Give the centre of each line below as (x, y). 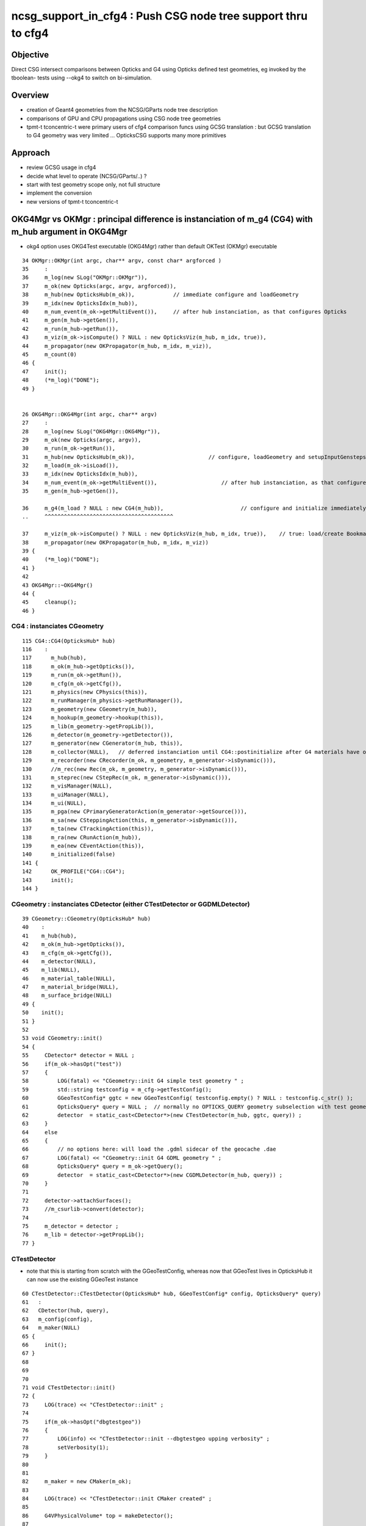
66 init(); (45, 1345)
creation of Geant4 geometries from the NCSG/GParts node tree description (122, 110)
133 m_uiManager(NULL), (66, 794)
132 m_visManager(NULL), (67, 786)
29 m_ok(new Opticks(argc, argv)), (82, 440)
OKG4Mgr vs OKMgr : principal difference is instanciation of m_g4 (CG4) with (162, 219)
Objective (30, 55)
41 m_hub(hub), (50, 936)
